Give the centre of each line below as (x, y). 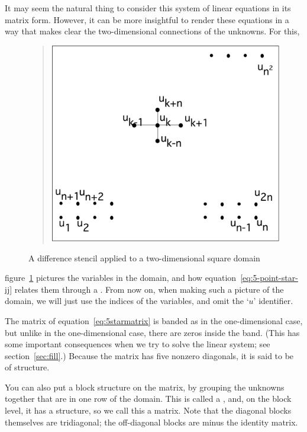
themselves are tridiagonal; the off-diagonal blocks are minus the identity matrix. (151, 422)
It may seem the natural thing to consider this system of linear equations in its (148, 8)
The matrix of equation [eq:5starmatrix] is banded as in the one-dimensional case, (154, 320)
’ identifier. (273, 301)
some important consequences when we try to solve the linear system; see (138, 344)
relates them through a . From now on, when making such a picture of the (149, 289)
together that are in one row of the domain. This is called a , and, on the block (148, 399)
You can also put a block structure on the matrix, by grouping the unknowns (145, 387)
